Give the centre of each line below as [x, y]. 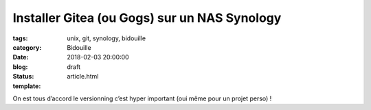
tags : [20, 38]
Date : [21, 57]
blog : [20, 67]
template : [27, 86]
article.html [83, 77]
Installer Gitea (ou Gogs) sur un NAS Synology [147, 18]
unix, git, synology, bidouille [106, 38]
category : [27, 47]
